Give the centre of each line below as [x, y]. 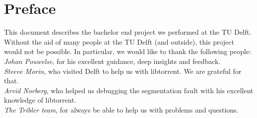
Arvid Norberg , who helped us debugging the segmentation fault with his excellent [129, 90]
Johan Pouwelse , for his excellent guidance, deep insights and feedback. [112, 61]
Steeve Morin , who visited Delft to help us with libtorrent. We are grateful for [123, 71]
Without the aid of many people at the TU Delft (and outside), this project [119, 41]
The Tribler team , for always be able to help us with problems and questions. [121, 109]
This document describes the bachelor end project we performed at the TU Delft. [128, 32]
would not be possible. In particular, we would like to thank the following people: [128, 51]
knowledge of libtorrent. [40, 100]
